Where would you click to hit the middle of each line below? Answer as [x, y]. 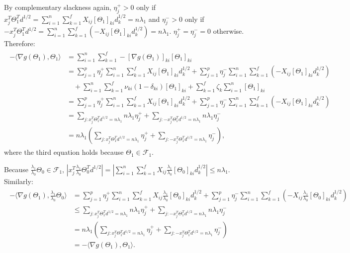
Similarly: [19, 181]
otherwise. [228, 31]
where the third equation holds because [64, 152]
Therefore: [20, 43]
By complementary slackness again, [58, 7]
